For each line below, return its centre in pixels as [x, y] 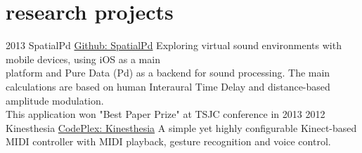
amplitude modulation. [55, 100]
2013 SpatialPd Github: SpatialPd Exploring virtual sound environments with [174, 45]
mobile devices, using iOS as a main [83, 59]
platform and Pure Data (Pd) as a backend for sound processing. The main [168, 73]
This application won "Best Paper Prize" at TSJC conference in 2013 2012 [166, 114]
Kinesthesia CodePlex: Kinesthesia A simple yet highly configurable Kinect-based [181, 127]
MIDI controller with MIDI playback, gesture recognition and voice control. [168, 141]
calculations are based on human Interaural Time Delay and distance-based [168, 86]
